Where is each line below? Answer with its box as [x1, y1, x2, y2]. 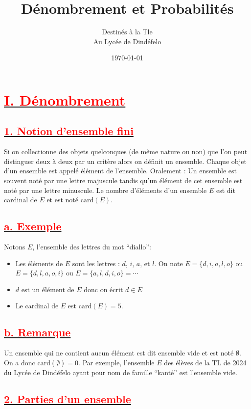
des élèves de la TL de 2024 [164, 357, 247, 367]
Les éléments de [15, 258, 63, 268]
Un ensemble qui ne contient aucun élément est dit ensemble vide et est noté [4, 348, 234, 358]
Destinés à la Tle [102, 27, 153, 37]
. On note [154, 258, 183, 268]
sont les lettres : [72, 258, 120, 268]
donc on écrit [84, 284, 123, 294]
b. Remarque [4, 325, 71, 340]
